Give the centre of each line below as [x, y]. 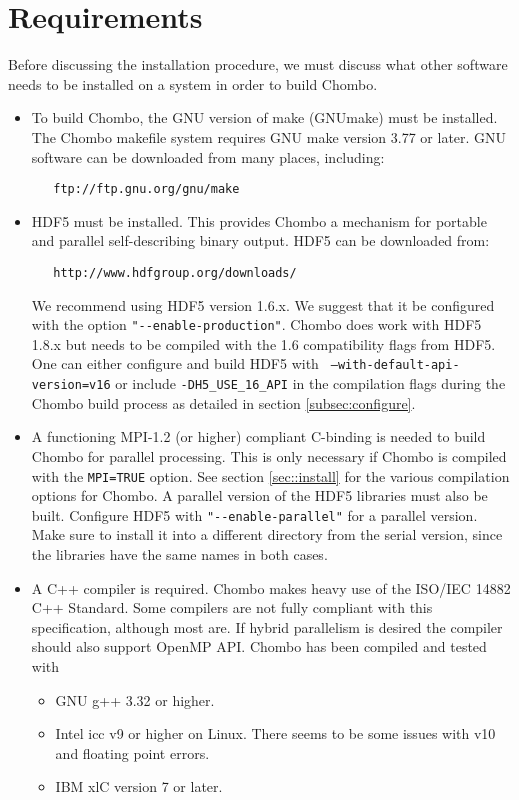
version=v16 [71, 385]
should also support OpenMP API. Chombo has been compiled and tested [259, 646]
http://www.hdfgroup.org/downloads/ [175, 272]
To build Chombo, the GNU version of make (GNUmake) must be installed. [264, 117]
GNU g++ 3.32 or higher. [135, 699]
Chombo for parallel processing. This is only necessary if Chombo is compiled [269, 455]
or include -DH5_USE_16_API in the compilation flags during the [310, 383]
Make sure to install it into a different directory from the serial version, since [267, 534]
